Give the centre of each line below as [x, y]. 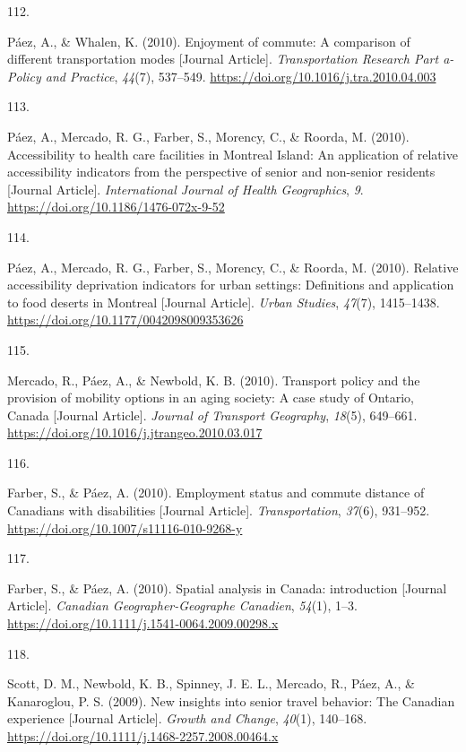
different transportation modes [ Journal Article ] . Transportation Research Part [223, 59]
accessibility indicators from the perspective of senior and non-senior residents [221, 172]
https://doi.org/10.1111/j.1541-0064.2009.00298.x [143, 623]
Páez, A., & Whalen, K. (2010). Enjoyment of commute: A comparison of [209, 41]
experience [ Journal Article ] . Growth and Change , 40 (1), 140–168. [187, 718]
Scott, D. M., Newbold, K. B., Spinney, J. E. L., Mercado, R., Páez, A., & [211, 683]
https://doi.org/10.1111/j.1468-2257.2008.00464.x [143, 736]
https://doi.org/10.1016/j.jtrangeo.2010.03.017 [135, 432]
